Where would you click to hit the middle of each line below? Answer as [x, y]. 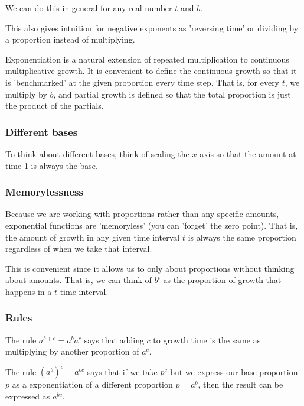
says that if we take [122, 371]
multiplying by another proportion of [72, 351]
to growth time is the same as [207, 340]
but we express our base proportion [234, 371]
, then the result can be [241, 384]
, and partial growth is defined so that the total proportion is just [172, 94]
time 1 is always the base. [52, 165]
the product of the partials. [55, 105]
